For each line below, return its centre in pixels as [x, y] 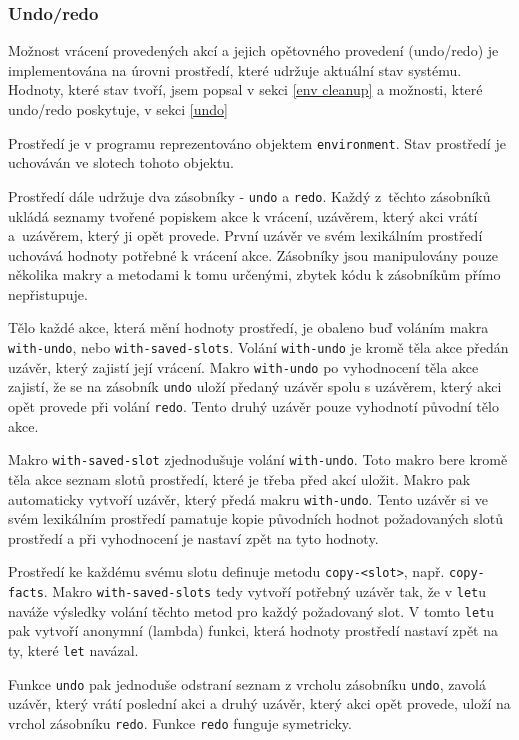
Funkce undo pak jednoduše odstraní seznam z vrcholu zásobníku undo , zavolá [247, 683]
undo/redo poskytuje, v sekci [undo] [118, 109]
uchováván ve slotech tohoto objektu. [121, 162]
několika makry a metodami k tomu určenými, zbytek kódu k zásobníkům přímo [254, 274]
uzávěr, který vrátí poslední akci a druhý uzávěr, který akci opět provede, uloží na [259, 703]
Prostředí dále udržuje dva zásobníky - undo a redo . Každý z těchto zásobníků [249, 195]
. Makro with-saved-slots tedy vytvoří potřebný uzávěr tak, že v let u [265, 591]
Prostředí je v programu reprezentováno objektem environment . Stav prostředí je [257, 142]
